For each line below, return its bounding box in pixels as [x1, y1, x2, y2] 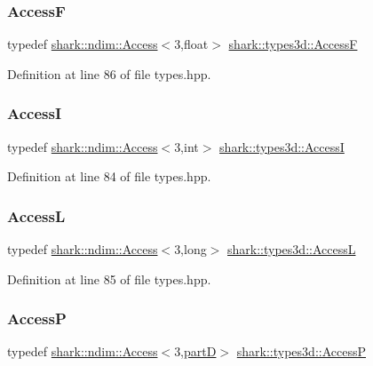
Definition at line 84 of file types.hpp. [7, 167, 211, 186]
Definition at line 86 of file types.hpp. [7, 64, 211, 83]
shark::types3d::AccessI [219, 137, 345, 155]
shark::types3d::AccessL [227, 240, 356, 259]
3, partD [174, 342, 217, 361]
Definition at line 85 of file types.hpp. [7, 269, 211, 288]
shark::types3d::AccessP [236, 342, 366, 361]
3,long [174, 240, 207, 259]
